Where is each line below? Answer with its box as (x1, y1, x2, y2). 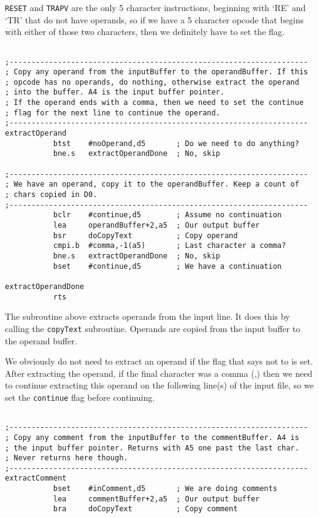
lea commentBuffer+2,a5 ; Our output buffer (53, 494, 260, 503)
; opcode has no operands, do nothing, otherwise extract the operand (5, 77, 299, 87)
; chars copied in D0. (5, 190, 98, 199)
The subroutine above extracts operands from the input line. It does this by (5, 310, 290, 323)
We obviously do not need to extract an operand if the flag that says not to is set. (5, 355, 313, 368)
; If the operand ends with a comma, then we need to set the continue (5, 98, 304, 107)
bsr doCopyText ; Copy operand (53, 231, 238, 240)
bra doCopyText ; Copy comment (53, 504, 238, 514)
